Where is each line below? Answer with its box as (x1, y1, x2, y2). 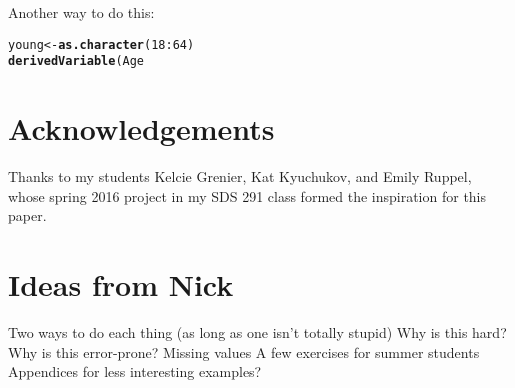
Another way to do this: (8, 2, 155, 22)
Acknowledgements (8, 108, 275, 149)
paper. (8, 205, 47, 226)
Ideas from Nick (8, 264, 234, 304)
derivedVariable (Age (8, 54, 145, 69)
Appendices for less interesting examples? (8, 361, 262, 382)
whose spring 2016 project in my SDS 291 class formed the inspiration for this (8, 185, 487, 206)
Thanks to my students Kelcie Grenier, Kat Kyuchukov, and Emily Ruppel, (8, 166, 472, 187)
